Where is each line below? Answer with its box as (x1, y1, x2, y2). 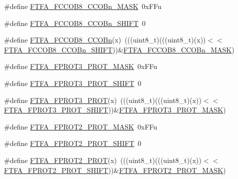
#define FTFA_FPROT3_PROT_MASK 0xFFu (4, 61, 157, 71)
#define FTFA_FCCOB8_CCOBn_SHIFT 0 (4, 17, 146, 28)
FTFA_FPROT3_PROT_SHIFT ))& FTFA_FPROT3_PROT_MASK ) (4, 104, 226, 115)
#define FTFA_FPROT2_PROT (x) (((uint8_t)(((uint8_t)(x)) (4, 154, 201, 165)
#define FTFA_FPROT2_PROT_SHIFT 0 (4, 138, 141, 148)
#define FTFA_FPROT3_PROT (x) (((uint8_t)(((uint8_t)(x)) (4, 94, 201, 105)
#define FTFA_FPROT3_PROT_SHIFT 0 (4, 77, 141, 88)
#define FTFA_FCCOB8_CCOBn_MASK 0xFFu (4, 1, 161, 11)
